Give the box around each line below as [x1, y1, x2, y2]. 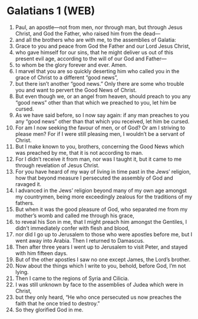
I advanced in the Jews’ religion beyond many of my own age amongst [15, 187, 187, 194]
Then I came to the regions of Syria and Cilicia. [15, 275, 129, 282]
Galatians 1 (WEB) [6, 4, 95, 18]
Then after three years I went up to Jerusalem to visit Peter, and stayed [15, 243, 188, 250]
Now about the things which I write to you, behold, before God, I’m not [15, 262, 186, 269]
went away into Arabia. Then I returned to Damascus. [15, 237, 145, 244]
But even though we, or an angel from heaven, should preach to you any [15, 93, 191, 100]
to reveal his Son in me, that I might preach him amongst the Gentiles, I [15, 218, 187, 225]
